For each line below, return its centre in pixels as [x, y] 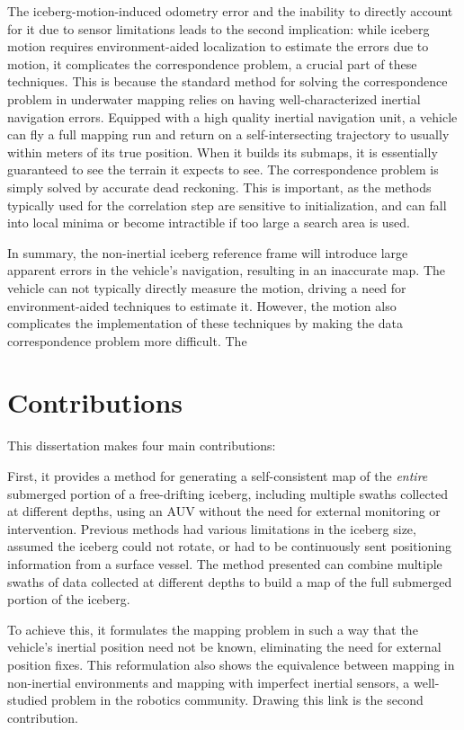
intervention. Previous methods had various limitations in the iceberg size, [212, 528]
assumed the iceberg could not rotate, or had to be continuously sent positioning [230, 546]
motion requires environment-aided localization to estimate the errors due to [218, 46]
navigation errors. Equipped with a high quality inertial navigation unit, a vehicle [232, 116]
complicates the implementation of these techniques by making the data [205, 323]
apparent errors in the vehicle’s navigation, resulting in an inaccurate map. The [226, 270]
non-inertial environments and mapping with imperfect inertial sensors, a [209, 682]
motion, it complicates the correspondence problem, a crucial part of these [212, 63]
